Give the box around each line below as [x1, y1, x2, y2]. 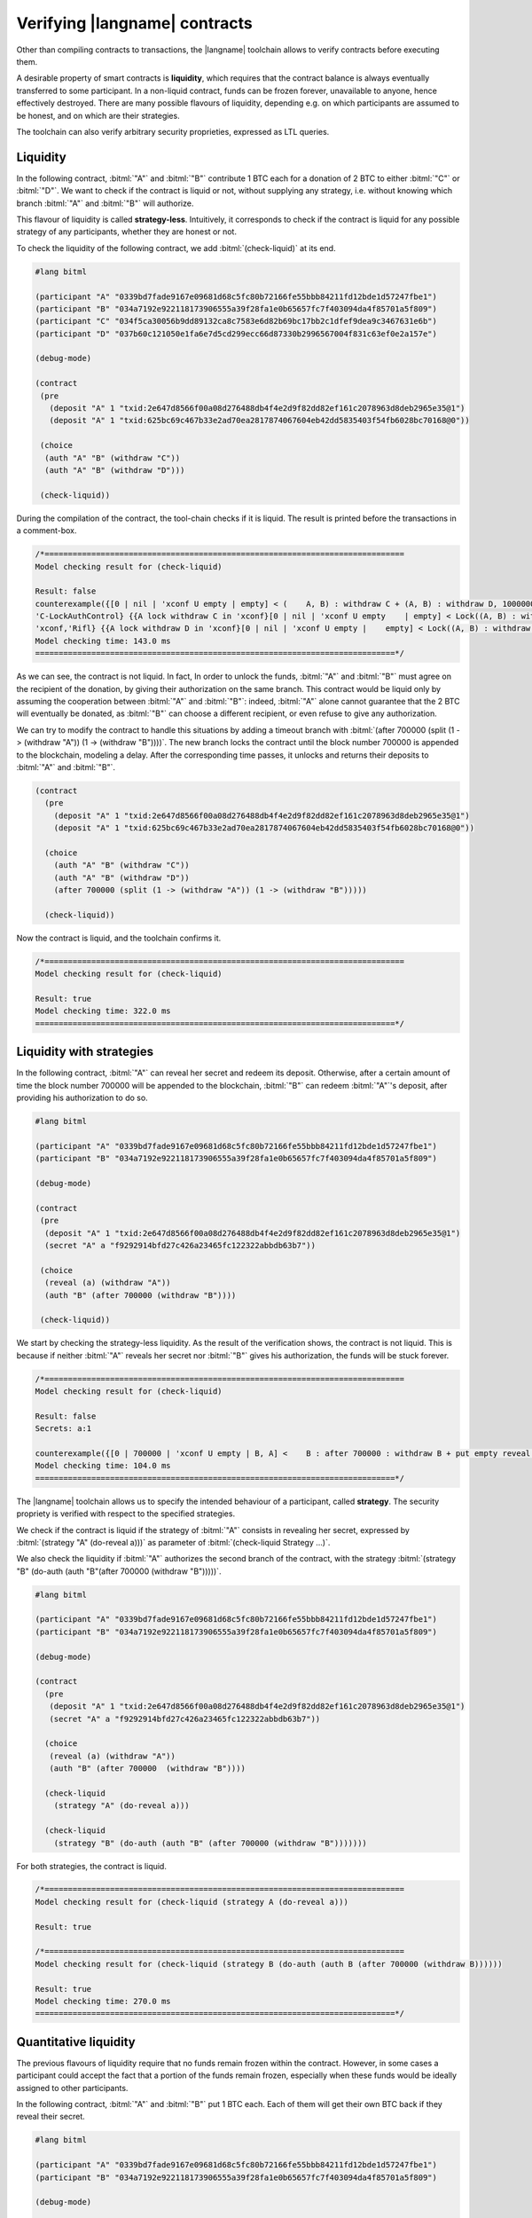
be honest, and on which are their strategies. [16, 110, 181, 121]
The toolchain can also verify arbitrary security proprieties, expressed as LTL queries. [16, 126, 330, 137]
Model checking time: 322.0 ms [35, 1006, 172, 1016]
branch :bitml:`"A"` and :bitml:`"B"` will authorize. [16, 198, 194, 208]
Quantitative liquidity [16, 2034, 137, 2049]
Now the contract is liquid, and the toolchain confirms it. [16, 932, 222, 943]
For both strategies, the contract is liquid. [16, 1860, 168, 1871]
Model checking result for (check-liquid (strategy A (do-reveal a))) [35, 1897, 349, 1907]
